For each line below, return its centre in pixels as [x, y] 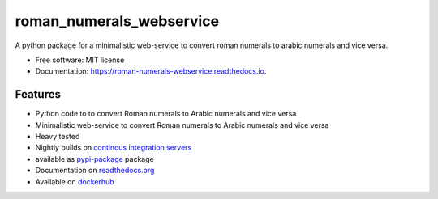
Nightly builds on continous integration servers [114, 148]
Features [38, 94]
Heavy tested [58, 137]
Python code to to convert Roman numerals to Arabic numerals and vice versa [166, 114]
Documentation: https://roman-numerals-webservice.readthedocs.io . [151, 71]
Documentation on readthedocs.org [95, 171]
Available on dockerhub [75, 181]
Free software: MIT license [80, 60]
